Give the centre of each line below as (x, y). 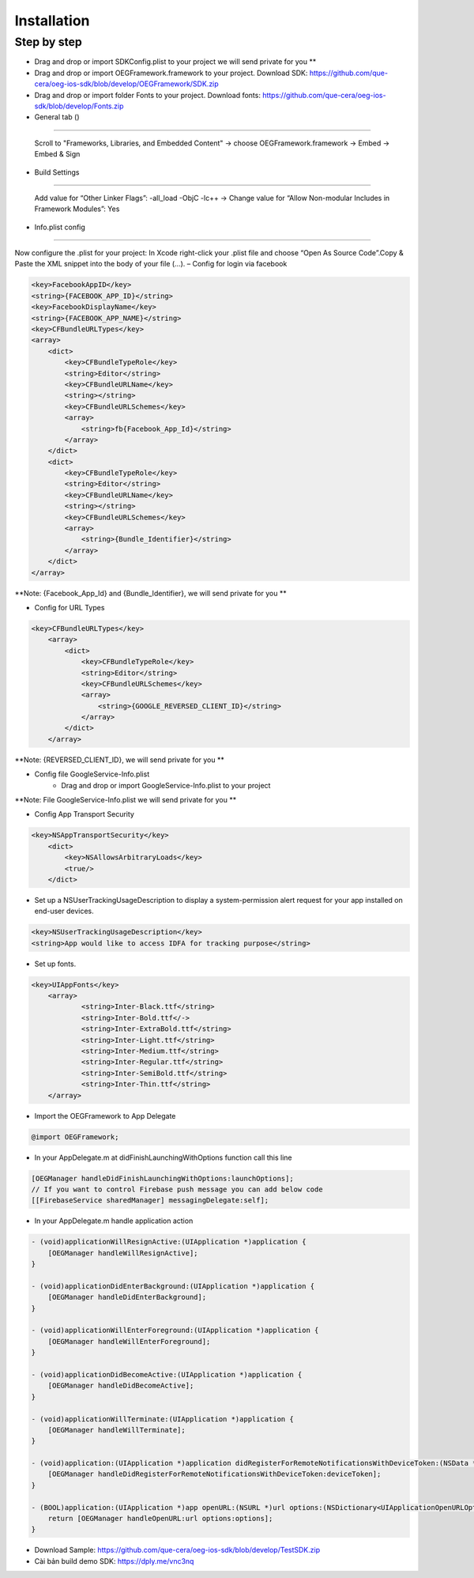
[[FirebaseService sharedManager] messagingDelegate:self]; (150, 1200)
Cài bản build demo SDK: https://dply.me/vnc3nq (114, 1561)
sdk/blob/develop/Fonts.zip (79, 106)
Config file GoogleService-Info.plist (92, 774)
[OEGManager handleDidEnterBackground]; (127, 1297)
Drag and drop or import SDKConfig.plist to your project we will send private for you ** (175, 62)
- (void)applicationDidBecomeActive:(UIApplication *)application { (167, 1374)
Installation (52, 21)
